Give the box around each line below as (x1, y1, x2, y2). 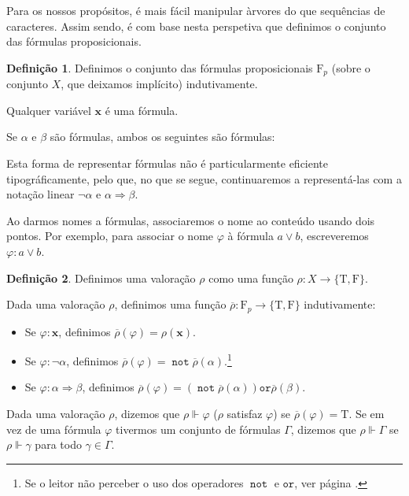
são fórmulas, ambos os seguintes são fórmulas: (50, 128, 275, 145)
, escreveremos (300, 228, 369, 244)
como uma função (208, 269, 293, 286)
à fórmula (227, 228, 274, 244)
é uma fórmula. (105, 102, 179, 118)
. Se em (348, 405, 385, 422)
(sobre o (331, 59, 370, 76)
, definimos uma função (114, 296, 227, 313)
